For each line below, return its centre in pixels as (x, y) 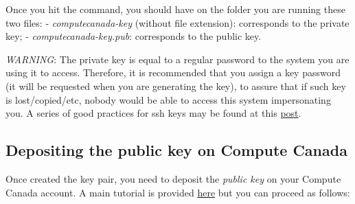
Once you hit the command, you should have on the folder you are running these (175, 9)
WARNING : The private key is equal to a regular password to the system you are (177, 59)
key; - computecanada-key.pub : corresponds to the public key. (134, 36)
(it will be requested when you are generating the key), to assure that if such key (176, 86)
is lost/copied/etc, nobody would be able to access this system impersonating (168, 99)
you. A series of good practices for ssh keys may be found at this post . (153, 113)
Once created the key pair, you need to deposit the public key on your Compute (173, 178)
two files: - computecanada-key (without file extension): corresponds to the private (177, 22)
